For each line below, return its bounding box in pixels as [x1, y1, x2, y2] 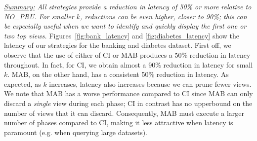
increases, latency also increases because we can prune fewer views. [49, 78, 252, 89]
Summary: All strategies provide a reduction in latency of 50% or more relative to [4, 1, 252, 11]
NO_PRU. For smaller [4, 11, 74, 21]
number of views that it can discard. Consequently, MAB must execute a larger [4, 107, 244, 118]
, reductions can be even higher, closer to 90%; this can [80, 11, 247, 21]
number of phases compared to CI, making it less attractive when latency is [4, 117, 233, 128]
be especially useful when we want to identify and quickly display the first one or [4, 21, 247, 31]
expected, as [4, 78, 41, 89]
